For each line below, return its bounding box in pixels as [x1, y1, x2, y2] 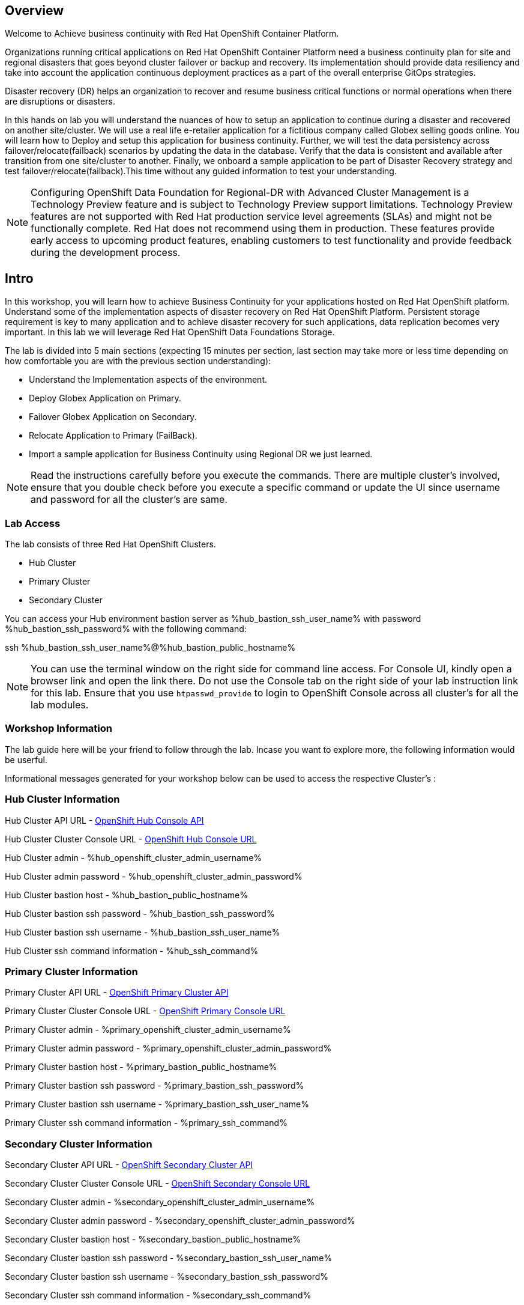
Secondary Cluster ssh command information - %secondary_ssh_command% [5, 1290, 312, 1301]
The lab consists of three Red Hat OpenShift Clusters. [5, 539, 216, 550]
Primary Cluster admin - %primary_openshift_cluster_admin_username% [5, 1024, 291, 1035]
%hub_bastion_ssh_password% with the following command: [5, 624, 247, 634]
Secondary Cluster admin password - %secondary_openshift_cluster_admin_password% [5, 1215, 355, 1226]
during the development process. [31, 246, 181, 259]
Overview [5, 3, 64, 18]
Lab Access [5, 517, 61, 529]
